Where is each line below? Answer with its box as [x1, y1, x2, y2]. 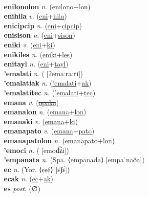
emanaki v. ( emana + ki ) [4, 116, 78, 126]
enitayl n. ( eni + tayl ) [4, 59, 68, 69]
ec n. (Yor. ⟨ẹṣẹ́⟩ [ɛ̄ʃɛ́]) [4, 164, 70, 174]
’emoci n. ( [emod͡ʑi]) [4, 145, 69, 155]
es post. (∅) [4, 183, 41, 193]
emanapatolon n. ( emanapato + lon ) [4, 135, 115, 145]
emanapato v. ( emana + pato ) [4, 126, 95, 136]
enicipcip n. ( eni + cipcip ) [4, 20, 82, 30]
